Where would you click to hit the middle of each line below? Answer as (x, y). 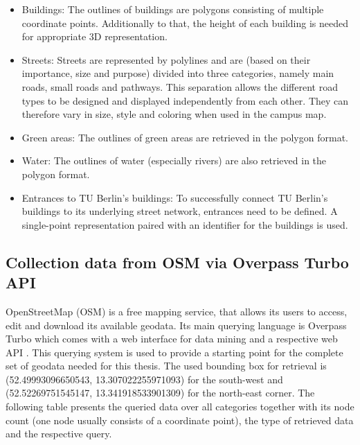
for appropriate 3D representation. (94, 36)
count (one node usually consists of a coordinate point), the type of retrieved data (180, 420)
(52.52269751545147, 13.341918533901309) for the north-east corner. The (160, 393)
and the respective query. (59, 434)
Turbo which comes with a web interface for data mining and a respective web (172, 339)
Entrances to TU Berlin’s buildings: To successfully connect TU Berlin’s (175, 197)
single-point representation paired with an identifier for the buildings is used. (185, 224)
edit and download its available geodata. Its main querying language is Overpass (176, 325)
